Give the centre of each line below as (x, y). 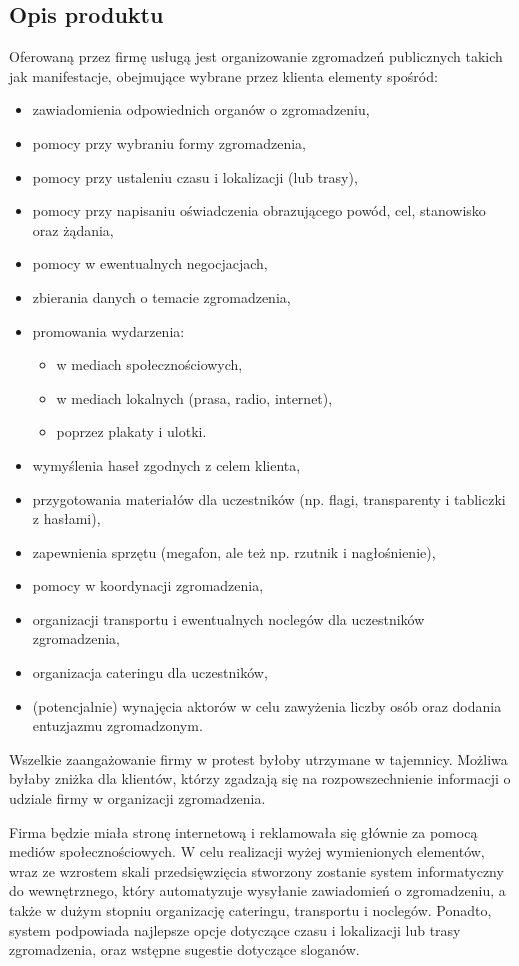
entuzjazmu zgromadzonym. (117, 725)
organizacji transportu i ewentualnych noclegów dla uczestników (228, 618)
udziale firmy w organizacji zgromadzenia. (137, 798)
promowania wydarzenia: (108, 330)
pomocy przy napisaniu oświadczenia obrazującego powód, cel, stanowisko (259, 210)
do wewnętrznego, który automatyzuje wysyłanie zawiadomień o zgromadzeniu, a (257, 890)
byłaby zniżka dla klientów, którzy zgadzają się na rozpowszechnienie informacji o (260, 778)
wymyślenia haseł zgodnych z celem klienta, (166, 464)
